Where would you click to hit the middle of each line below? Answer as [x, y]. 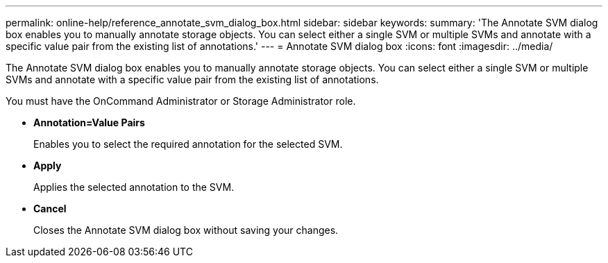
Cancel [50, 209]
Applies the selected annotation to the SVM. [134, 187]
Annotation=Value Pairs [89, 122]
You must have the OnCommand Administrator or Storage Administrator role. [181, 101]
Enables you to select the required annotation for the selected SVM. [188, 144]
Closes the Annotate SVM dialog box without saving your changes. [186, 230]
